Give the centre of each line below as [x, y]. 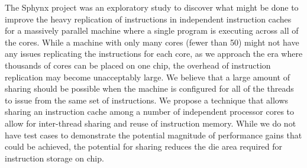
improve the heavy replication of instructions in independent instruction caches [148, 19]
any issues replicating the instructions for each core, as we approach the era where [154, 54]
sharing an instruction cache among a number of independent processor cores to [150, 112]
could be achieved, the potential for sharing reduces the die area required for [144, 146]
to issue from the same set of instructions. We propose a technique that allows [147, 100]
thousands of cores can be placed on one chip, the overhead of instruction [138, 65]
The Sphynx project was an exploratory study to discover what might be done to [152, 7]
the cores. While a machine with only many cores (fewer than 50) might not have [152, 42]
